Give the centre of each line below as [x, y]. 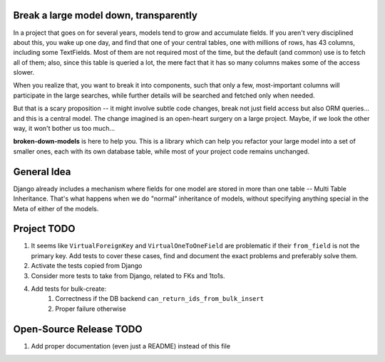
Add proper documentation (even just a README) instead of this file [131, 346]
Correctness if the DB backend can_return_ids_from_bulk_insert [159, 299]
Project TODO [44, 229]
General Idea [42, 172]
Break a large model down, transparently [105, 15]
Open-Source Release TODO [78, 329]
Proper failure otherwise [91, 309]
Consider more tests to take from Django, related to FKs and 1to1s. [128, 276]
